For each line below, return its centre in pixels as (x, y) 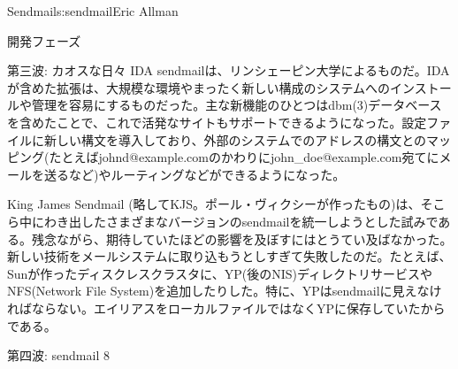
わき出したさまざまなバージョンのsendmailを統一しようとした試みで (241, 221)
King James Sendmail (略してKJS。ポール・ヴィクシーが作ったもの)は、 (214, 204)
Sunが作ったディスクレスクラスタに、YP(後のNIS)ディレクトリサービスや (220, 273)
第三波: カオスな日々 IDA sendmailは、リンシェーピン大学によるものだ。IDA (229, 70)
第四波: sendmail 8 (58, 355)
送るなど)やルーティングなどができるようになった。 (195, 174)
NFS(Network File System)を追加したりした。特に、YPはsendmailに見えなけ (225, 291)
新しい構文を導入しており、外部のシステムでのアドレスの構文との (235, 139)
